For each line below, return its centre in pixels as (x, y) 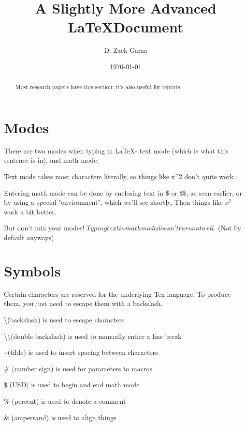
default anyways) (29, 237)
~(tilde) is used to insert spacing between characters (81, 352)
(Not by (229, 228)
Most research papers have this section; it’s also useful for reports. (98, 87)
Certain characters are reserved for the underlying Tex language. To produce (117, 294)
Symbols (32, 270)
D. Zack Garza (126, 50)
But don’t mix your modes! (44, 228)
